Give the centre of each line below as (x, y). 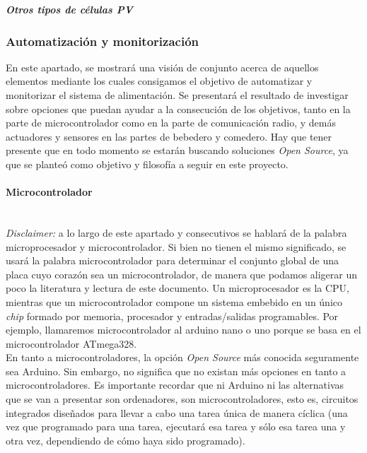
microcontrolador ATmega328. (71, 343)
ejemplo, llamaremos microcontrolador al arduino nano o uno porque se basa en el (183, 330)
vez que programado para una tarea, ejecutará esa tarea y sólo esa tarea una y (176, 426)
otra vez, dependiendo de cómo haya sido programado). (126, 440)
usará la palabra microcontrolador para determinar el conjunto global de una (173, 260)
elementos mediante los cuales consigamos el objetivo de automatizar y (159, 81)
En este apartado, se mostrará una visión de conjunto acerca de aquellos (162, 67)
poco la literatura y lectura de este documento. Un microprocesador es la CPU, (177, 288)
